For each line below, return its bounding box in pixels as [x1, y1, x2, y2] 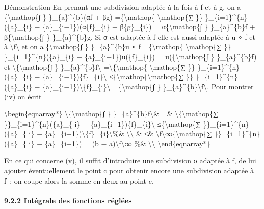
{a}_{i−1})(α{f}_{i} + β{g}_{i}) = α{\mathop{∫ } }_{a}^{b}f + [42, 21, 255, 32]
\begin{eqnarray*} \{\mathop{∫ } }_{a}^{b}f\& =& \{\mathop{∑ [4, 108, 218, 118]
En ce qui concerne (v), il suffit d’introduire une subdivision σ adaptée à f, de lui [4, 155, 256, 166]
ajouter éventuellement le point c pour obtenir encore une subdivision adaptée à [4, 165, 254, 175]
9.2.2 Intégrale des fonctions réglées [4, 195, 132, 205]
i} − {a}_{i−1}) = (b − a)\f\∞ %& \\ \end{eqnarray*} [29, 138, 210, 148]
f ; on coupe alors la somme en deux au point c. [4, 175, 154, 186]
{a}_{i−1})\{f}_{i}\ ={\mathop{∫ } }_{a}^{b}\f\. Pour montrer [42, 81, 254, 92]
